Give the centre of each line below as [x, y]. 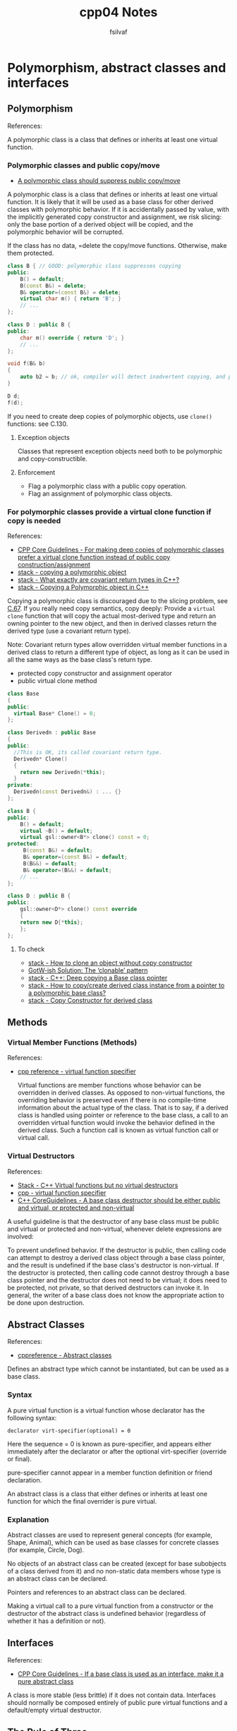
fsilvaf [119, 32]
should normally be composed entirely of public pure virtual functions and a [117, 1702]
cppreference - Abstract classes [65, 1355]
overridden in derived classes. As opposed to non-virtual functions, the [121, 1093]
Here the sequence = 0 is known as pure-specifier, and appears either [109, 1444]
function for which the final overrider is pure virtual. [82, 1501]
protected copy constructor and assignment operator [95, 673]
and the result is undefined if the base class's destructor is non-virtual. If [113, 1265]
